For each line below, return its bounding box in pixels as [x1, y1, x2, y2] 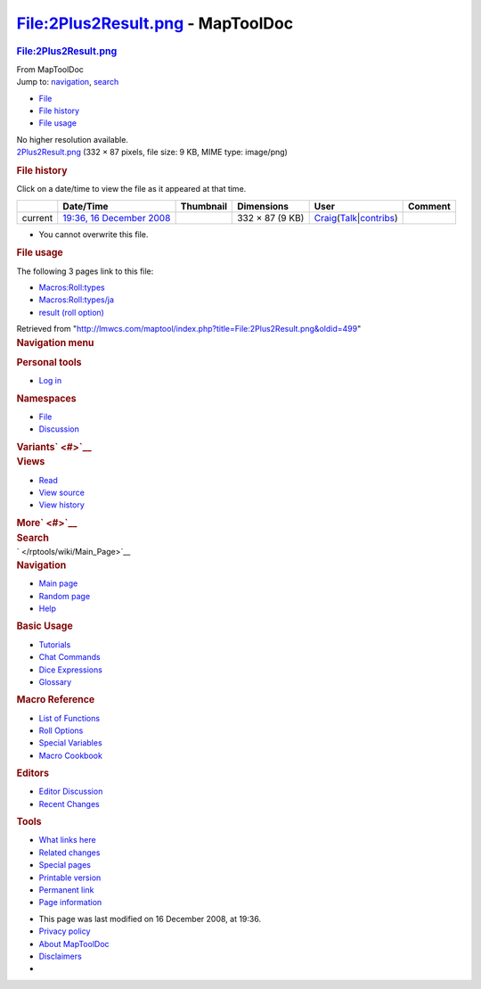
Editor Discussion [38, 786, 103, 797]
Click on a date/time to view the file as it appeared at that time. [16, 184, 247, 194]
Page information [38, 897, 102, 908]
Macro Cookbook [38, 750, 102, 761]
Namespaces [16, 392, 77, 405]
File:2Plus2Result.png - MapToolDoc [16, 13, 294, 33]
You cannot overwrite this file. [38, 228, 149, 240]
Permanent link [38, 884, 94, 895]
